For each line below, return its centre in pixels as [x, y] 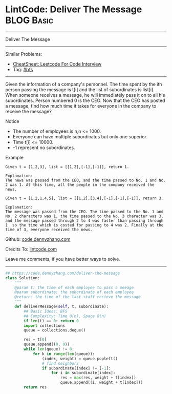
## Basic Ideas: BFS [46, 311]
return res [35, 387]
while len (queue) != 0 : [49, 349]
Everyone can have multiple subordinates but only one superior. [80, 136]
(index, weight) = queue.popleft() [80, 359]
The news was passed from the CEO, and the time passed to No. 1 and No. [86, 180]
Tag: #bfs [23, 69]
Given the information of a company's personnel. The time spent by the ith [84, 84]
